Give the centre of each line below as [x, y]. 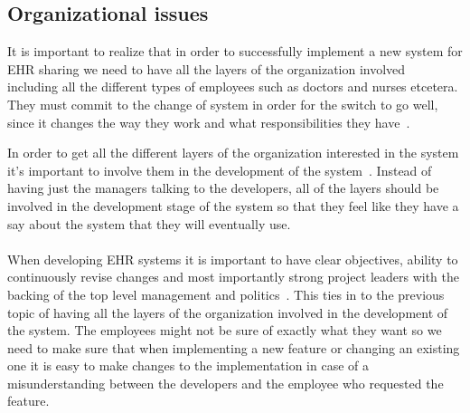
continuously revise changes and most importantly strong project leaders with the [233, 277]
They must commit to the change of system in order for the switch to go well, [223, 104]
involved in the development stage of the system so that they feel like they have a [233, 205]
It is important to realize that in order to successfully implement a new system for [235, 51]
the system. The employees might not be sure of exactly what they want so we [225, 330]
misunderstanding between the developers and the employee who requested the [226, 383]
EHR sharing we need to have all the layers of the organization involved [207, 68]
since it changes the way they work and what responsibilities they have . [209, 122]
